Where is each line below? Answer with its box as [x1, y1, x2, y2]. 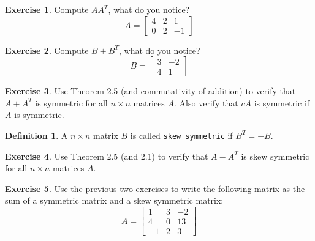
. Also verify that [174, 96, 238, 109]
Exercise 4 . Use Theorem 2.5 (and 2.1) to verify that [5, 149, 208, 162]
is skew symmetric [241, 149, 309, 162]
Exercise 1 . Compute [5, 3, 89, 15]
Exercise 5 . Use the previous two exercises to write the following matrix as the [5, 182, 305, 195]
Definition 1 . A [5, 128, 68, 141]
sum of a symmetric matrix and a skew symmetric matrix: [5, 194, 224, 207]
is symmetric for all [35, 96, 108, 109]
